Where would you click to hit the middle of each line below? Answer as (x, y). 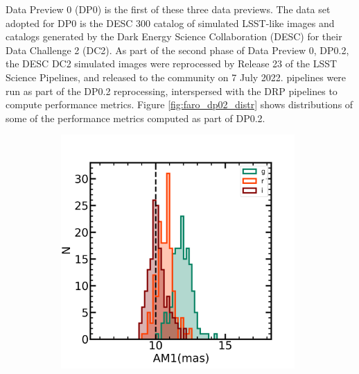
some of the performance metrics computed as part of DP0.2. (135, 118)
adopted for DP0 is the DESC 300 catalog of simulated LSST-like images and (170, 23)
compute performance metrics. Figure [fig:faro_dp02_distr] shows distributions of (179, 104)
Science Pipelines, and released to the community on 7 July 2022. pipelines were (176, 77)
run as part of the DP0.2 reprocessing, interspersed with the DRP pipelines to (172, 91)
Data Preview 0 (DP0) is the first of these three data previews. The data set (168, 9)
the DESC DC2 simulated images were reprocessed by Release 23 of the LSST (172, 63)
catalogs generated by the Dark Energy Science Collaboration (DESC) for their (174, 36)
